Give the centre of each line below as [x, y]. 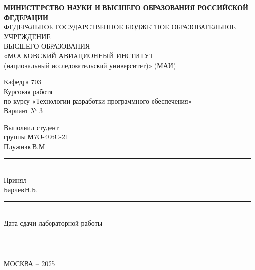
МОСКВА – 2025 [30, 263]
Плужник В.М [25, 146]
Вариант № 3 [24, 110]
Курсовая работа [28, 91]
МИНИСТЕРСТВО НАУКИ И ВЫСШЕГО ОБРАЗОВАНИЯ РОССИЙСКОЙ [126, 7]
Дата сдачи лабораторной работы [53, 223]
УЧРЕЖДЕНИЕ [27, 36]
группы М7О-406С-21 [36, 137]
